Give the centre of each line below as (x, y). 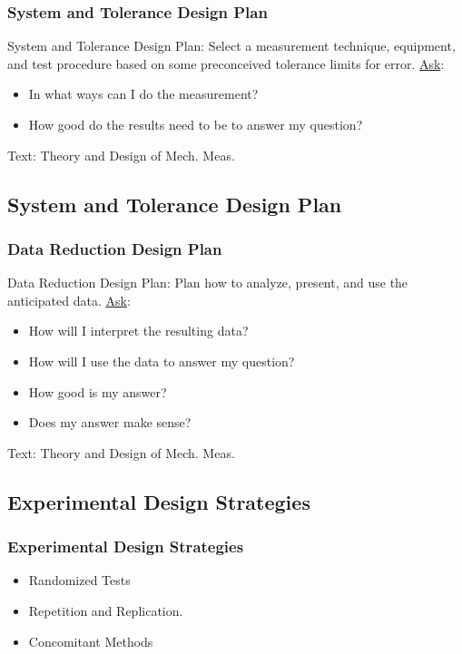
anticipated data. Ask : (69, 300)
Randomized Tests (79, 580)
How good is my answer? (98, 391)
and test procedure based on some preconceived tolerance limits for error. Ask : (226, 63)
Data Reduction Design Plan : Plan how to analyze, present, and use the (208, 283)
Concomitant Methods (91, 641)
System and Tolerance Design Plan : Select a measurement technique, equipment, (231, 46)
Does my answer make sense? (110, 422)
